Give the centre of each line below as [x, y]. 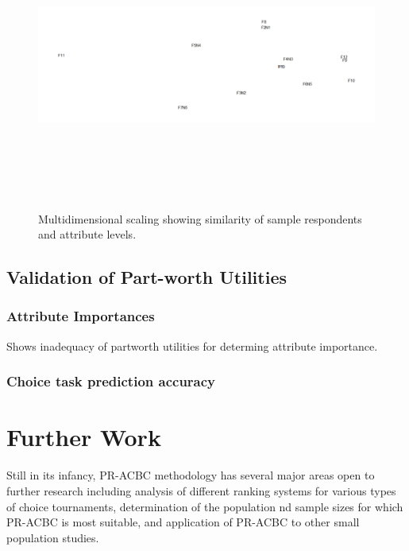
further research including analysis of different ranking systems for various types [201, 490]
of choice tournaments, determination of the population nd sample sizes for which [205, 506]
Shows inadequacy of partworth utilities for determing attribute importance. [192, 345]
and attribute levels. [87, 234]
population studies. [53, 537]
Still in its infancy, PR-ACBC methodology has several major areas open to [191, 475]
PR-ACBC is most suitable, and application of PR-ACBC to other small [183, 522]
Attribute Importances [81, 316]
